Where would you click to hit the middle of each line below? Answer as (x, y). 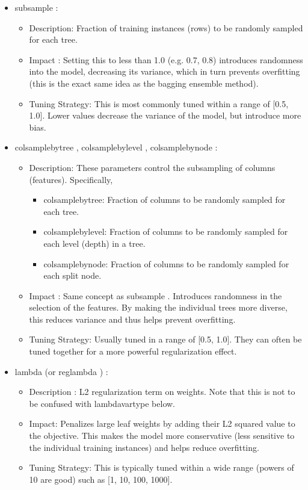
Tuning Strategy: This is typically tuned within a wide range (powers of (162, 467)
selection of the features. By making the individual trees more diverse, (158, 307)
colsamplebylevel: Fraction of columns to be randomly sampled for (166, 231)
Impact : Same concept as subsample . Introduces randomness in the (156, 295)
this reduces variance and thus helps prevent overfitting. (132, 319)
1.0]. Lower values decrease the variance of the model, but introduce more (165, 115)
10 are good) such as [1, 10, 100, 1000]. (101, 479)
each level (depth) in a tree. (94, 243)
